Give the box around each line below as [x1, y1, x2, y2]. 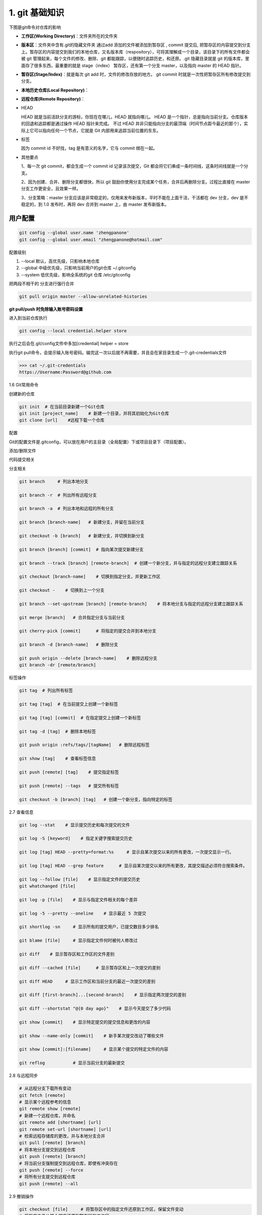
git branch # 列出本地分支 [19, 479, 88, 484]
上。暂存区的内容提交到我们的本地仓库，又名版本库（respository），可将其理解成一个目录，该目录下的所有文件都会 [21, 49, 250, 54]
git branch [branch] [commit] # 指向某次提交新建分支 [19, 547, 144, 552]
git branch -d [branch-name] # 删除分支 [19, 642, 118, 647]
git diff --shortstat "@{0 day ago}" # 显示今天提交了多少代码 [19, 1006, 171, 1011]
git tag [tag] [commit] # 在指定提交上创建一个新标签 [19, 715, 141, 720]
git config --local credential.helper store [19, 328, 127, 334]
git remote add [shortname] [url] [19, 1120, 101, 1125]
